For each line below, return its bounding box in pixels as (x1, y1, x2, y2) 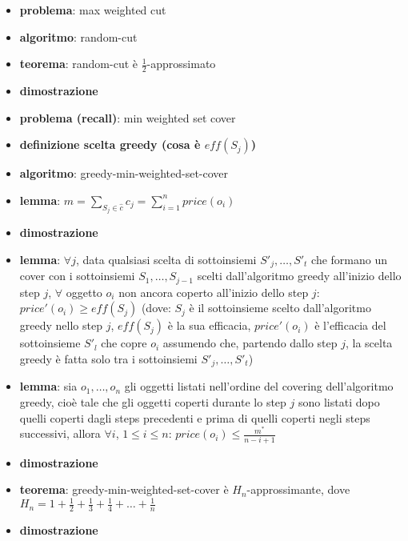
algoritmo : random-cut (19, 28, 138, 45)
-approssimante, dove (246, 481, 350, 498)
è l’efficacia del (314, 317, 386, 334)
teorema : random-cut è (19, 55, 138, 72)
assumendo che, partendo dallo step (162, 335, 338, 351)
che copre (101, 335, 147, 351)
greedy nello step (19, 317, 102, 334)
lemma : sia (19, 378, 78, 395)
